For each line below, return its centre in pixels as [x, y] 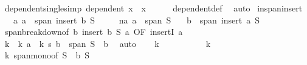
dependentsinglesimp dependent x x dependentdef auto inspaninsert [153, 8]
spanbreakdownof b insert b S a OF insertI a [94, 32]
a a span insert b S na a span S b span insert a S [136, 20]
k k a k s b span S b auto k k [108, 43]
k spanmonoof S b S [47, 55]
